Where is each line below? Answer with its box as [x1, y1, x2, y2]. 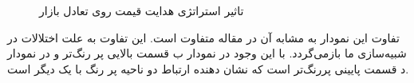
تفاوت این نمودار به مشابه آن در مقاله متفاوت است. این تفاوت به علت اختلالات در [7, 29, 400, 45]
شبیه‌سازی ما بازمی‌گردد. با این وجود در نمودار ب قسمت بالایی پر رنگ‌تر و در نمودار [7, 45, 407, 61]
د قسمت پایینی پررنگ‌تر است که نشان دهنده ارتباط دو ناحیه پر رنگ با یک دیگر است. [7, 60, 409, 77]
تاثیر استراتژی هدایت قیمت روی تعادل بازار [39, 2, 244, 18]
